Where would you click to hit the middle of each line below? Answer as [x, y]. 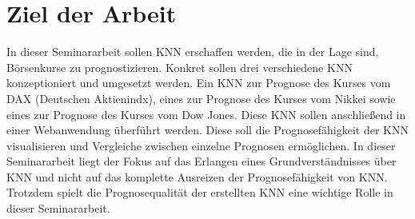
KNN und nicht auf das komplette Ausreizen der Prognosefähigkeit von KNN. [197, 176]
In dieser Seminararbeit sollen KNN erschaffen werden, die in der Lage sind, [193, 52]
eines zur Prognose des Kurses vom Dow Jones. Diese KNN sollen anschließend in [206, 114]
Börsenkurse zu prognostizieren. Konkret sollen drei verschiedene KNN [180, 67]
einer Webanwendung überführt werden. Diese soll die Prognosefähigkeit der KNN [207, 130]
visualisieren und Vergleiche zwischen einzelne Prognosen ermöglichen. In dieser [201, 145]
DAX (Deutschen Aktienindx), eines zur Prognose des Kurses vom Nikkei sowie [201, 98]
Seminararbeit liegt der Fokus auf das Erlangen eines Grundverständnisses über [202, 161]
